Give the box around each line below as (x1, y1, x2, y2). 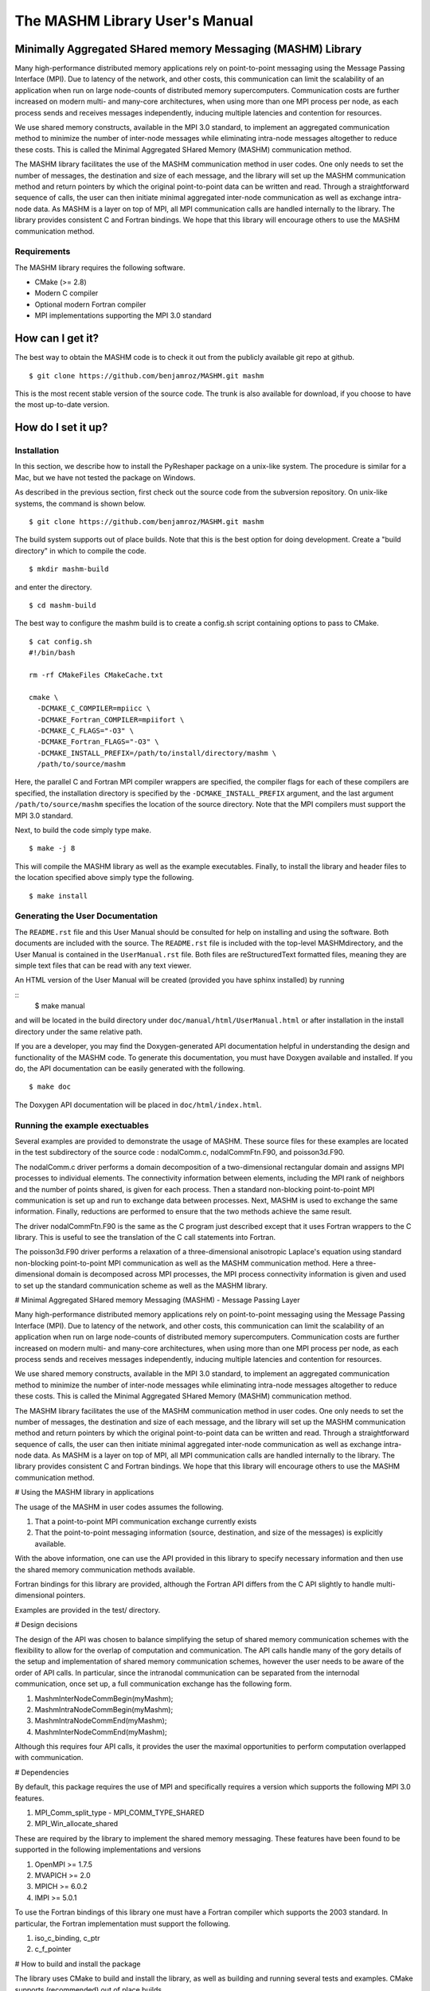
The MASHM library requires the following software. (14, 263, 186, 272)
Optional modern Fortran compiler (34, 299, 147, 309)
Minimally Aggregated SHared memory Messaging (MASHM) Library (14, 42, 362, 56)
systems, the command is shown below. (14, 499, 147, 508)
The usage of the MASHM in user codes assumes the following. (14, 1502, 224, 1512)
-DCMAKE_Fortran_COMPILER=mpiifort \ (37, 715, 185, 724)
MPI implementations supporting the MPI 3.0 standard (34, 311, 212, 320)
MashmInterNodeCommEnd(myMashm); (34, 1727, 167, 1736)
